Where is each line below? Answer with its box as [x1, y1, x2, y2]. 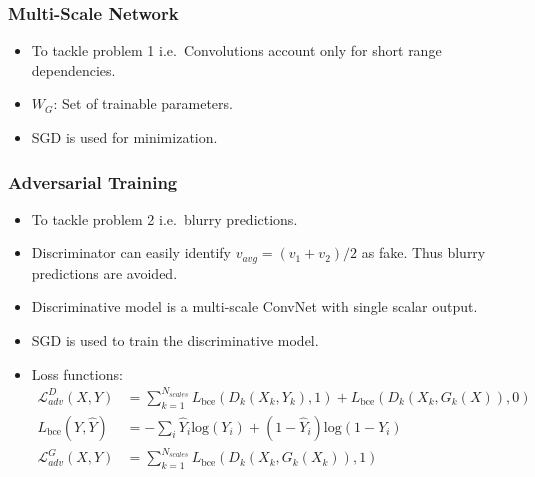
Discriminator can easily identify [31, 242, 231, 263]
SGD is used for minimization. [31, 127, 218, 147]
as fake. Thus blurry [361, 242, 486, 263]
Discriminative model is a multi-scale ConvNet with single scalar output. [31, 296, 478, 317]
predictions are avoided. [31, 262, 178, 283]
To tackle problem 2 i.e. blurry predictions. [31, 208, 298, 229]
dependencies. [31, 59, 116, 80]
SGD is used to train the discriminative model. [31, 330, 319, 351]
